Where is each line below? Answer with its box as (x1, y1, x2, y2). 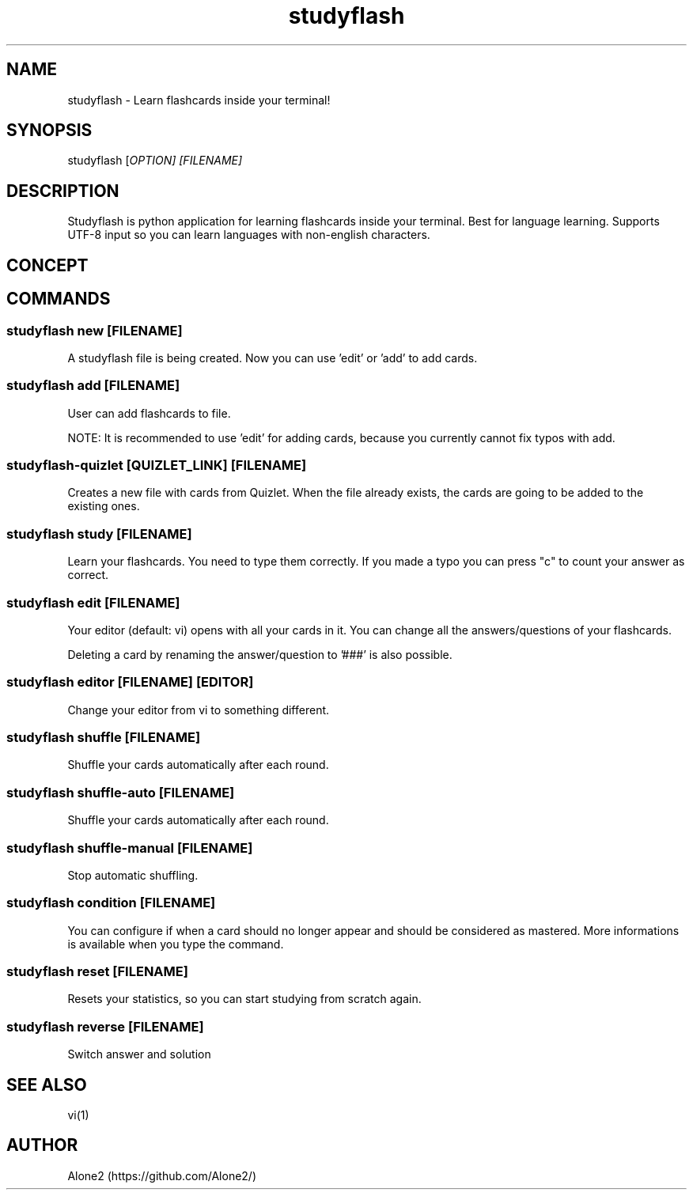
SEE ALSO (6, 1074, 87, 1095)
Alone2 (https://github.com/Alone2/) (67, 1168, 257, 1183)
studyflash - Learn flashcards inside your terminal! (67, 93, 331, 107)
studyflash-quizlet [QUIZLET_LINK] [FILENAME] (6, 457, 307, 474)
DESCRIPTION (6, 180, 119, 201)
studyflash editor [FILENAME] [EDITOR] (6, 674, 254, 691)
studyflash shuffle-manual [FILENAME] (6, 839, 253, 856)
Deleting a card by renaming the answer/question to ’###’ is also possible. (67, 647, 453, 661)
